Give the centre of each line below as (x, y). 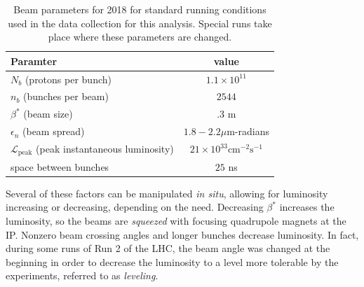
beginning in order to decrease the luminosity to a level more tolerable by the (172, 261)
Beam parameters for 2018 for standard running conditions (140, 9)
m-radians (248, 131)
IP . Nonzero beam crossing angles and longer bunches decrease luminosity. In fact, (182, 234)
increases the (307, 207)
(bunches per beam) (66, 96)
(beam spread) (54, 131)
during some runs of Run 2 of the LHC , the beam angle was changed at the (168, 248)
